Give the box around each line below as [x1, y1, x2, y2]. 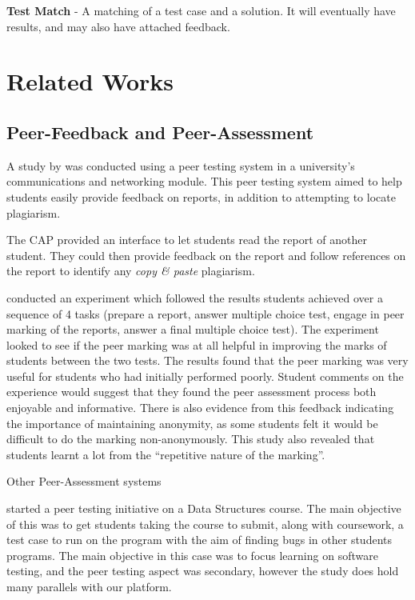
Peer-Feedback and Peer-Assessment [6, 119, 314, 144]
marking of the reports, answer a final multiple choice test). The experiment [6, 321, 379, 338]
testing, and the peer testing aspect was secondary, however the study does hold [6, 562, 399, 579]
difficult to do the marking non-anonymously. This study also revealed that [6, 430, 375, 447]
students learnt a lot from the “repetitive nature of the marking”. [6, 446, 325, 462]
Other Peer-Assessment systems [6, 473, 162, 490]
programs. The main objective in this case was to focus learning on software [6, 546, 378, 563]
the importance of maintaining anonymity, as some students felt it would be [6, 414, 378, 431]
